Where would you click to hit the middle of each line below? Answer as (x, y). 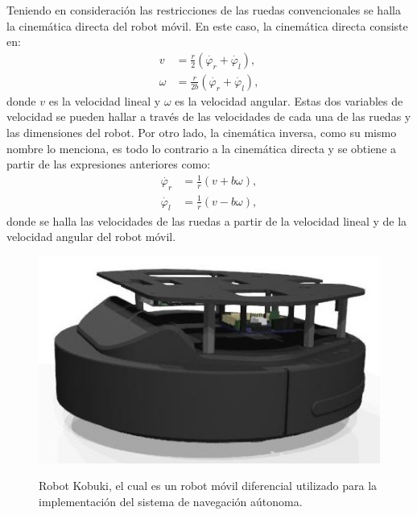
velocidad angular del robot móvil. (91, 237)
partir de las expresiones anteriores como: (109, 164)
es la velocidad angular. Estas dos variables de (289, 100)
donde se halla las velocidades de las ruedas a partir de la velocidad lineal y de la (207, 220)
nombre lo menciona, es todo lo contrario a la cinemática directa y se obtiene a (202, 148)
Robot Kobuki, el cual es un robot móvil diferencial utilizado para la (208, 486)
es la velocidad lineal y (105, 100)
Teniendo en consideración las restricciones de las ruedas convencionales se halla (204, 10)
